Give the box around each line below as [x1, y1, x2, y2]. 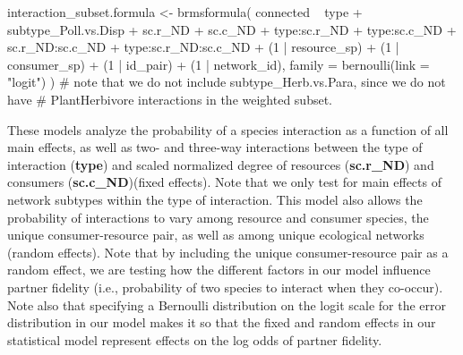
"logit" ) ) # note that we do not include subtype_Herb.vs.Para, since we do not [7, 72, 446, 91]
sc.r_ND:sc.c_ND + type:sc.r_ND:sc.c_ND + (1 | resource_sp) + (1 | [7, 38, 399, 56]
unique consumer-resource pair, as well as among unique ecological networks [7, 225, 424, 244]
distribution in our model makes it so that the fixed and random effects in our [7, 313, 436, 332]
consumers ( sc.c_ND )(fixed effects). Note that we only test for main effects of [7, 173, 442, 191]
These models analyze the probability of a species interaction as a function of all [7, 120, 449, 139]
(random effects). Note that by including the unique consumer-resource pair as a [7, 242, 449, 261]
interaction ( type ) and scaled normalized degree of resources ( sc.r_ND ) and [7, 155, 434, 173]
